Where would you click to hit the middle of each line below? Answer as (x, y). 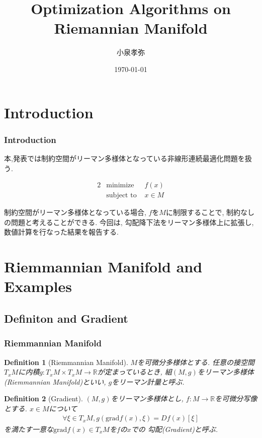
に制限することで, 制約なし (210, 212)
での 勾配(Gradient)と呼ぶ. (174, 429)
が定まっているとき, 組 (135, 372)
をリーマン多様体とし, (147, 398)
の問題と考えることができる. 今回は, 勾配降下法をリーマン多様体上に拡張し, (129, 222)
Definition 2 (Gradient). (43, 398)
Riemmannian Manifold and (103, 267)
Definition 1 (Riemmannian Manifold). (66, 362)
